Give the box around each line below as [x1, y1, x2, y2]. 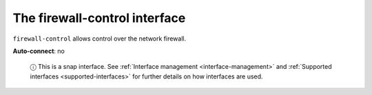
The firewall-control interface [12, 10, 186, 25]
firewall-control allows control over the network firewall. [12, 34, 186, 43]
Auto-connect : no [12, 47, 65, 55]
